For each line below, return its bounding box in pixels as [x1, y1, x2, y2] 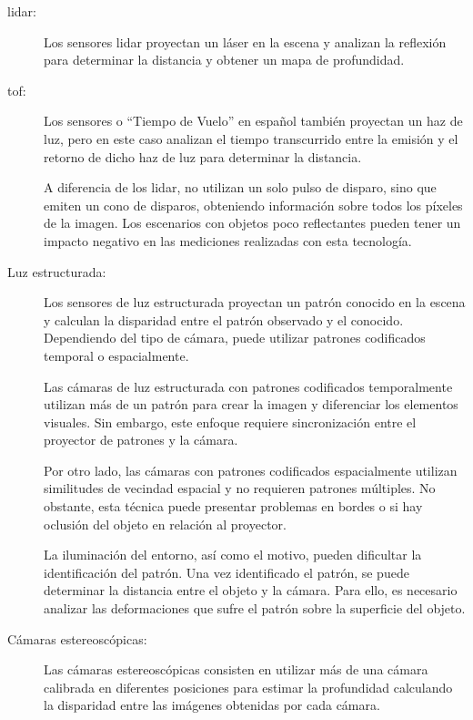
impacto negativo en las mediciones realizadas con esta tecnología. [44, 231, 412, 250]
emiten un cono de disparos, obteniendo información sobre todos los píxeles [44, 195, 463, 214]
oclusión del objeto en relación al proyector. [44, 514, 287, 533]
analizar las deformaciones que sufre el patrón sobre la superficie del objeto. [44, 599, 466, 618]
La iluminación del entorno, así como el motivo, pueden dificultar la [44, 545, 422, 564]
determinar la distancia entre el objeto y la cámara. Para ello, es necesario [44, 581, 458, 600]
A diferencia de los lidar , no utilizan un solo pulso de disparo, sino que [44, 178, 437, 197]
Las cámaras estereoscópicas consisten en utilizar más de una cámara [44, 660, 428, 679]
